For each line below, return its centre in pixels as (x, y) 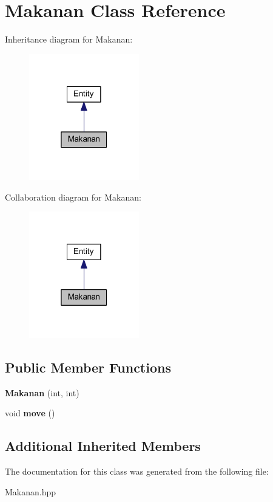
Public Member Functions (88, 367)
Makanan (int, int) (42, 392)
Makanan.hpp (31, 491)
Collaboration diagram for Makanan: (73, 197)
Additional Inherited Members (103, 446)
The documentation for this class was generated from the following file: (137, 471)
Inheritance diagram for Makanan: (69, 39)
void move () (30, 413)
